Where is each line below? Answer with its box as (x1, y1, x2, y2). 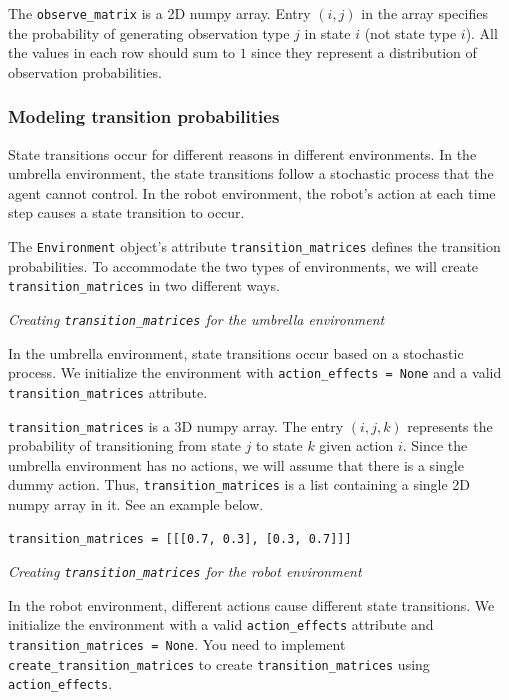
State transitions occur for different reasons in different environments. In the (8, 143, 477, 164)
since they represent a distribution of (251, 42, 477, 63)
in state (304, 22, 351, 43)
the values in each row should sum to (8, 42, 235, 63)
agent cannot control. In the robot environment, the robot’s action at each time (8, 182, 496, 203)
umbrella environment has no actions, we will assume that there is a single (8, 454, 464, 475)
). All (465, 22, 498, 43)
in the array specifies (361, 3, 488, 23)
